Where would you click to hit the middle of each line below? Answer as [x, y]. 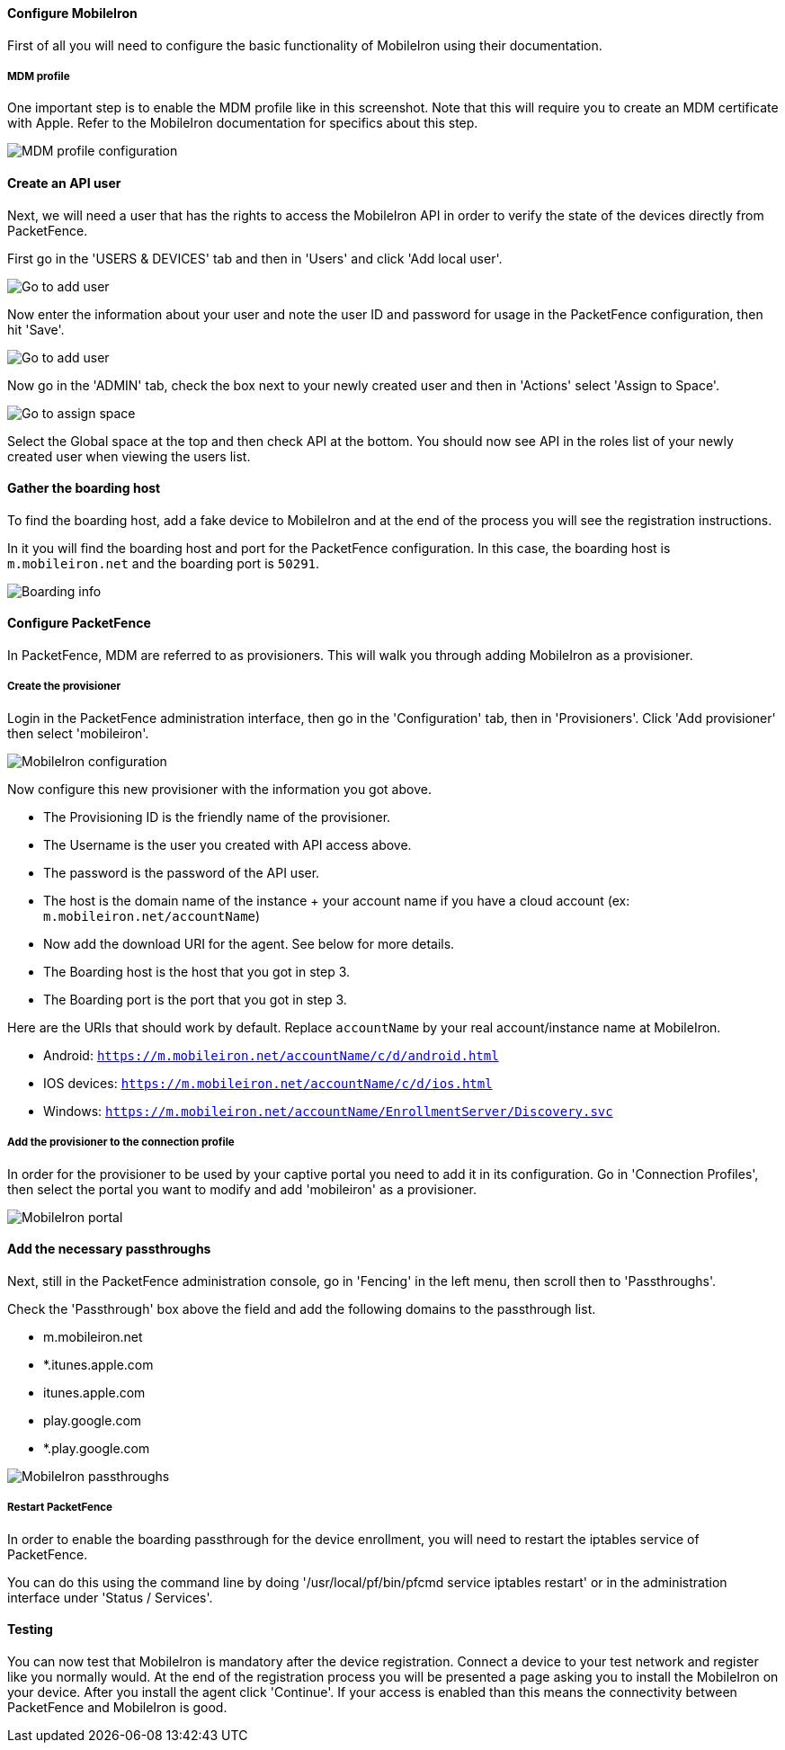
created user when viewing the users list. [129, 456]
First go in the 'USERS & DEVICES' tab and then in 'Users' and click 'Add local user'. [255, 258]
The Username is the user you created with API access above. [227, 844]
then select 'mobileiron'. [78, 733]
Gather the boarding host [84, 488]
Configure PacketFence [79, 623]
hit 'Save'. [36, 329]
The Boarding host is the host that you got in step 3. [197, 971]
